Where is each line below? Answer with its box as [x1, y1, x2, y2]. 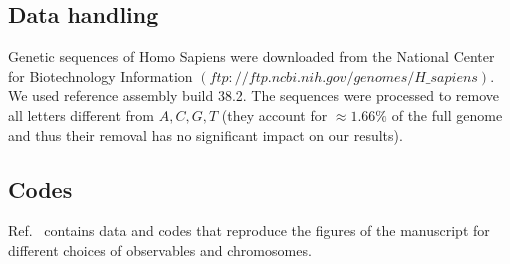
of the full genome [391, 104, 503, 125]
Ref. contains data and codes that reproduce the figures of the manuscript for [8, 220, 490, 241]
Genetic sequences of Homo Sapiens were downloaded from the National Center [8, 46, 495, 67]
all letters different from [8, 104, 155, 125]
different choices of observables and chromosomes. [8, 239, 312, 260]
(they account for [221, 104, 328, 125]
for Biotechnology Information [8, 65, 193, 86]
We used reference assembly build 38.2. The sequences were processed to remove [8, 85, 500, 106]
